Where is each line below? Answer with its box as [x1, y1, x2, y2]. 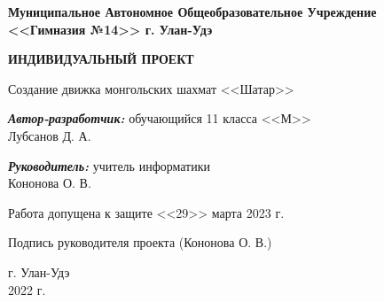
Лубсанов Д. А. [8, 126, 91, 144]
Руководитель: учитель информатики [8, 156, 211, 174]
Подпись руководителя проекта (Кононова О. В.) [8, 233, 272, 252]
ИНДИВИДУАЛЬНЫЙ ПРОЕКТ [8, 50, 194, 68]
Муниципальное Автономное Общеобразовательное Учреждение [8, 3, 377, 20]
